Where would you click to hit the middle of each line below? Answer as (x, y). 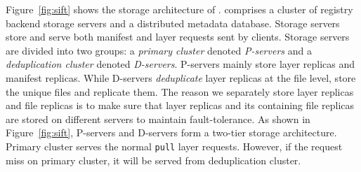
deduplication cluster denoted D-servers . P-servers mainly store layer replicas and (180, 64)
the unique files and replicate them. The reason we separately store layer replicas (180, 91)
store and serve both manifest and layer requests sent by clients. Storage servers (178, 37)
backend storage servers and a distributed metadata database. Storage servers (173, 23)
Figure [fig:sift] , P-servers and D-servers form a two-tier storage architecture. (171, 132)
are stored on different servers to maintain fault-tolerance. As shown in (158, 119)
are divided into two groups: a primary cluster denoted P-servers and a (159, 50)
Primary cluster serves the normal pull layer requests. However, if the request (174, 146)
